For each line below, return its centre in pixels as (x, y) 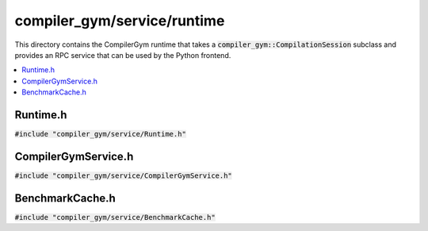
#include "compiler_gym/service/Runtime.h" (100, 134)
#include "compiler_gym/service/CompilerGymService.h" (124, 175)
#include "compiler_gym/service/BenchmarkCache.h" (115, 217)
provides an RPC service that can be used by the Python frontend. (123, 55)
